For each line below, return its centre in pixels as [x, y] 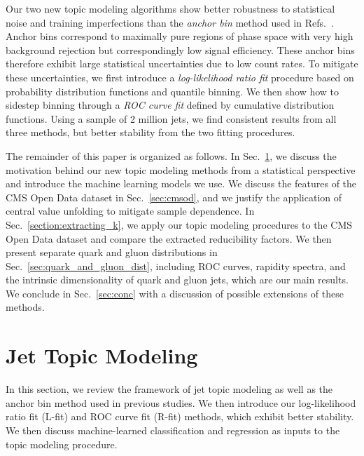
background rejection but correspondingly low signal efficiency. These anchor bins [180, 49]
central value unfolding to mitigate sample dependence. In [130, 211]
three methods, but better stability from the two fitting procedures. [150, 132]
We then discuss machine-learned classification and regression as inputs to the [173, 430]
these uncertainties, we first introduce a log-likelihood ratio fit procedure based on [180, 77]
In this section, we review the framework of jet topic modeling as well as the [169, 389]
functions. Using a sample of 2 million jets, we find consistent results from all [171, 118]
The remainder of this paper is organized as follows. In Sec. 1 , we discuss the [171, 155]
